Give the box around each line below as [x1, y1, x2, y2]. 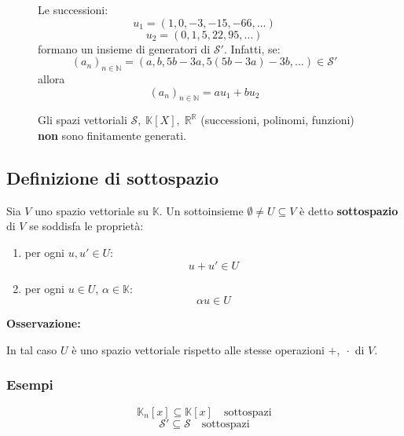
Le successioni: [38, 2, 108, 17]
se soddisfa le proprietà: [29, 218, 144, 234]
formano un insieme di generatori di [38, 40, 211, 57]
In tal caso [6, 341, 57, 357]
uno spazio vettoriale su [35, 202, 149, 218]
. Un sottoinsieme [159, 202, 244, 218]
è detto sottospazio [299, 202, 398, 218]
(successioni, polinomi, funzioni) [200, 112, 354, 128]
